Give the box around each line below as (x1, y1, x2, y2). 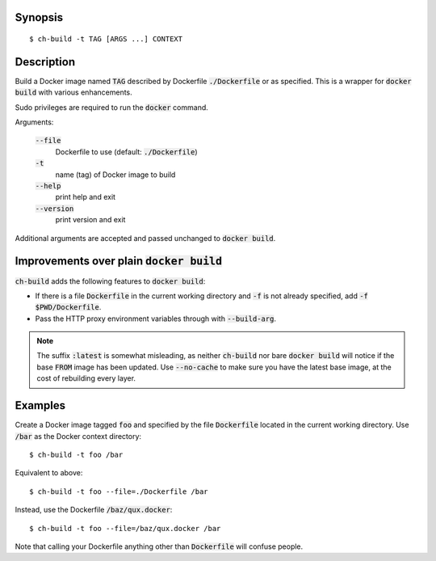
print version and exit (55, 215, 126, 225)
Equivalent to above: (15, 468, 83, 478)
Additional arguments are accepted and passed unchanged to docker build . (15, 233, 276, 243)
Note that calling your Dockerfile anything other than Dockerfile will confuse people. (15, 542, 304, 551)
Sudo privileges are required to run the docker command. (15, 102, 209, 112)
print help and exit (55, 192, 116, 202)
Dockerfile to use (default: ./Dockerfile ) (55, 146, 198, 157)
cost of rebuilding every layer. (36, 373, 136, 383)
